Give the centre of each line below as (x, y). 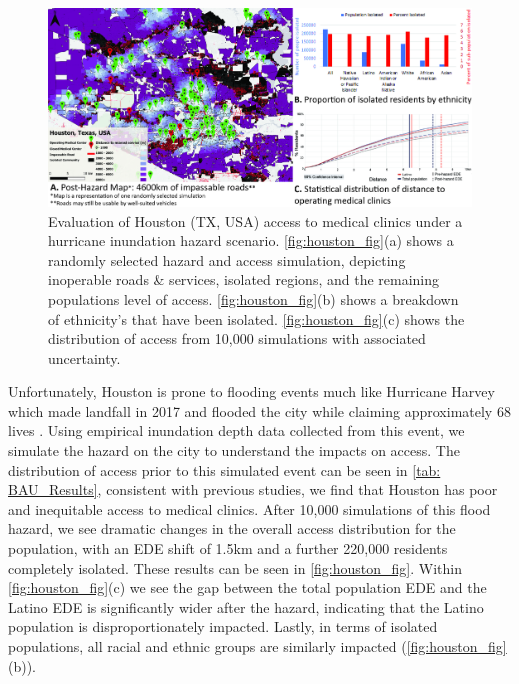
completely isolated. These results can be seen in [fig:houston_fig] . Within (235, 567)
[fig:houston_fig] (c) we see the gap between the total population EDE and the (247, 587)
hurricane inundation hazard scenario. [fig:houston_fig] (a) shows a (251, 240)
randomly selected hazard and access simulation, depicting (227, 259)
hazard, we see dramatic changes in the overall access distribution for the (232, 528)
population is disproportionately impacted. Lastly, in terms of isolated (223, 626)
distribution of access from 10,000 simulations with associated (237, 338)
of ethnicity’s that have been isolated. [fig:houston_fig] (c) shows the (256, 318)
